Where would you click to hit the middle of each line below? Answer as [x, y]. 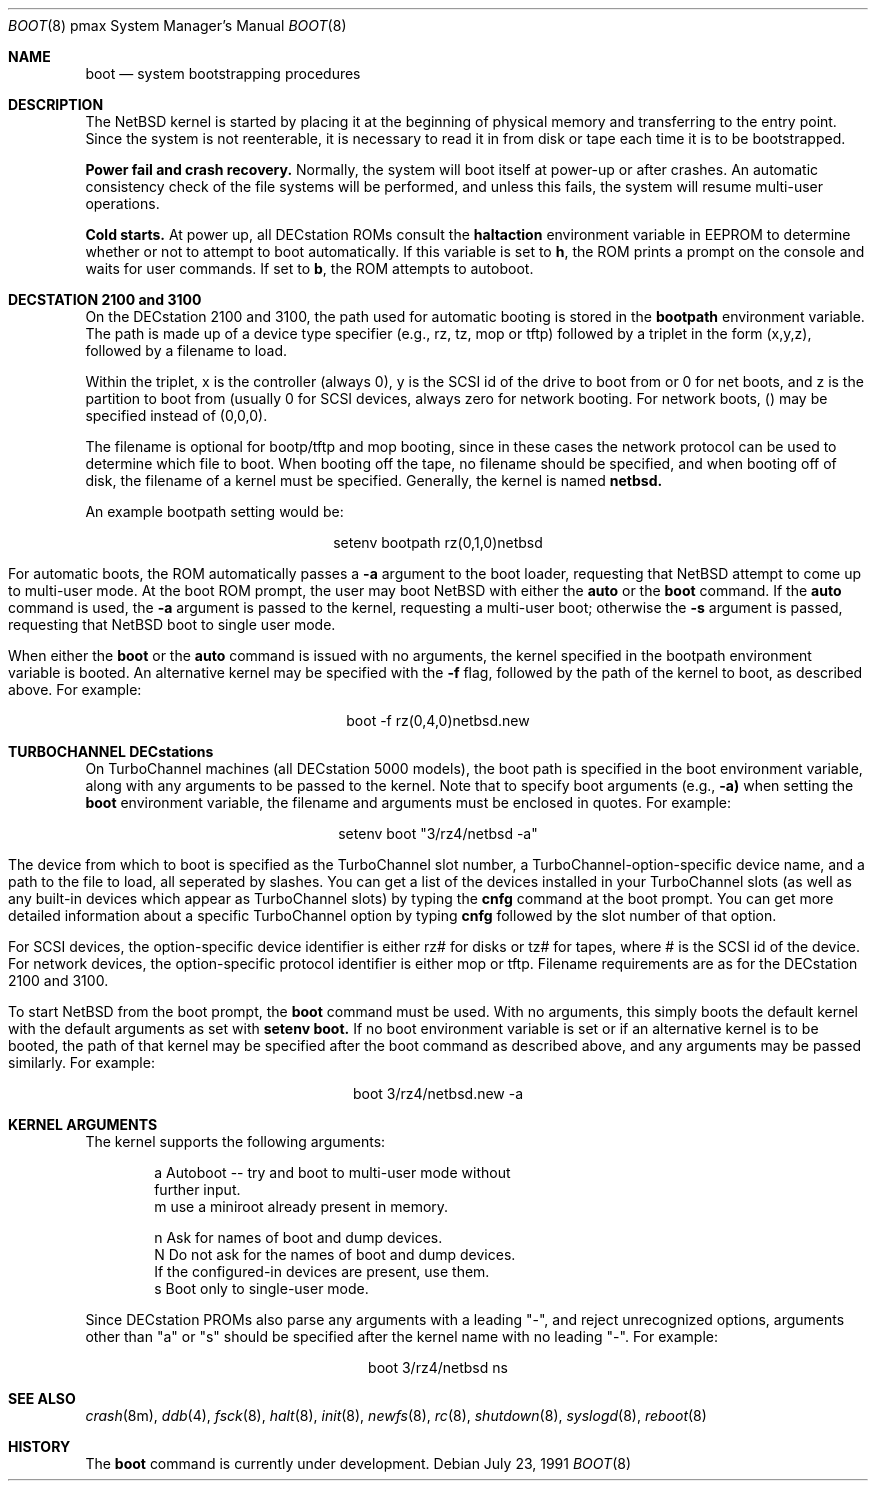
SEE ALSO [42, 1398]
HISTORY [39, 1446]
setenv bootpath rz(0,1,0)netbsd [438, 542]
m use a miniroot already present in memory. [301, 1206]
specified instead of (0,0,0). [176, 415]
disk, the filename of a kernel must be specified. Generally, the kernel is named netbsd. [374, 480]
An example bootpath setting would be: [214, 511]
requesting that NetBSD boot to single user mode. [172, 624]
